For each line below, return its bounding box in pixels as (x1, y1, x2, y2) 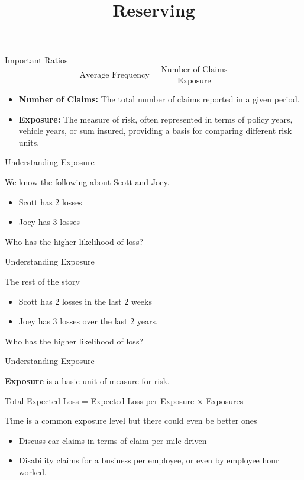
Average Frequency (79, 71, 150, 80)
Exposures (206, 394, 244, 407)
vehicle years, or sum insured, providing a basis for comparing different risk (18, 124, 292, 137)
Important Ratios (5, 54, 68, 66)
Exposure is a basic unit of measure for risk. (5, 374, 170, 386)
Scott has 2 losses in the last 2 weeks (18, 295, 152, 307)
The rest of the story (5, 275, 80, 287)
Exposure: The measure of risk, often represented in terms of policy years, (18, 112, 293, 125)
